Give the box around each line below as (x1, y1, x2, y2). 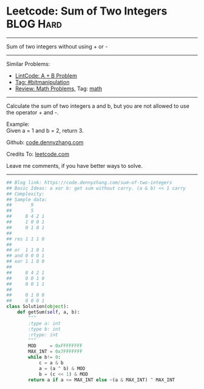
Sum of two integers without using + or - (6, 42, 108, 50)
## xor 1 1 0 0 (6, 259, 45, 265)
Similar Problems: (6, 60, 50, 67)
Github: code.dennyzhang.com (6, 138, 84, 146)
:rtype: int (28, 331, 59, 337)
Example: (6, 120, 30, 128)
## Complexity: (6, 191, 45, 197)
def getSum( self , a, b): (17, 309, 80, 316)
